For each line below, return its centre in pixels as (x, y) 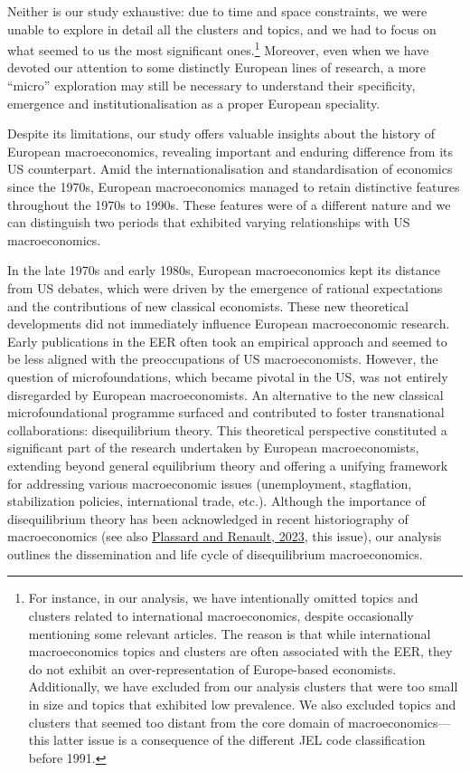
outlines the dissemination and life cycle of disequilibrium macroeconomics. (215, 553)
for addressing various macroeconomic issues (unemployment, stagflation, (210, 483)
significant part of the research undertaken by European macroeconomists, (213, 448)
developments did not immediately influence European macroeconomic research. (229, 324)
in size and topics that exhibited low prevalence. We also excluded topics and (242, 705)
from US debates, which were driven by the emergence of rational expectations (225, 287)
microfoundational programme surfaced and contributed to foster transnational (226, 412)
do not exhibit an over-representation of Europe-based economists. (212, 668)
